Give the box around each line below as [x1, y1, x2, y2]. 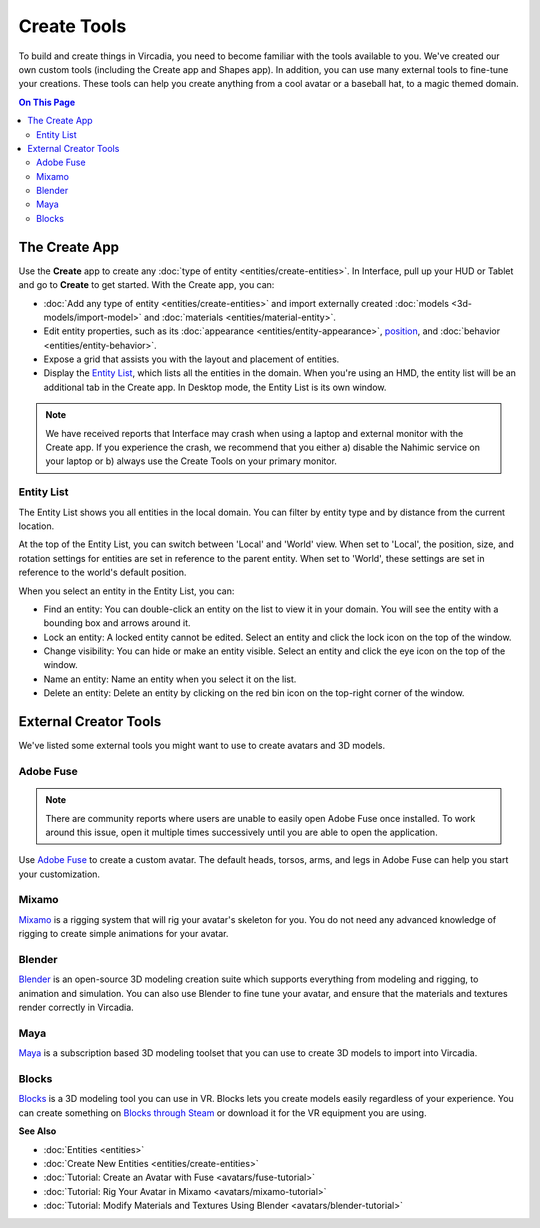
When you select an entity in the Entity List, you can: [18, 585, 235, 597]
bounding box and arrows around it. [43, 617, 191, 629]
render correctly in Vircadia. [18, 1001, 134, 1014]
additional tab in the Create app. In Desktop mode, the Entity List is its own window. [43, 381, 387, 393]
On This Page [18, 96, 76, 108]
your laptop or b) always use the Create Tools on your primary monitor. [45, 455, 337, 467]
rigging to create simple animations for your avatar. [18, 928, 229, 940]
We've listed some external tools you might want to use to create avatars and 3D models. [18, 740, 386, 752]
